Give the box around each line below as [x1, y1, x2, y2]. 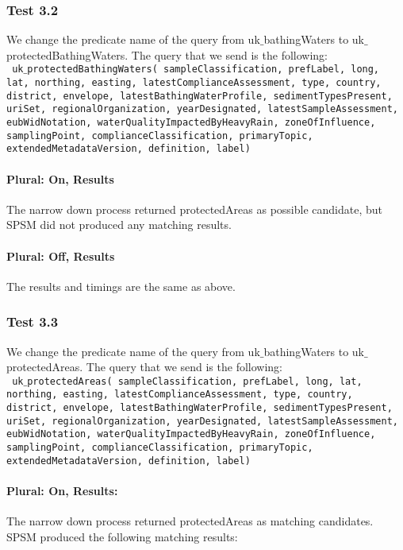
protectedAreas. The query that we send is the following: [6, 358, 282, 375]
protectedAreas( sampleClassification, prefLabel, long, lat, [27, 375, 363, 387]
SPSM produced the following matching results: [6, 528, 238, 544]
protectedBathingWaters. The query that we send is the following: [6, 46, 328, 63]
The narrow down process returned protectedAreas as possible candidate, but [6, 200, 383, 217]
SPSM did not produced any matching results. [6, 216, 232, 233]
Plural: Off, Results [6, 247, 115, 264]
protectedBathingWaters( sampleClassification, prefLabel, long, [27, 64, 380, 76]
